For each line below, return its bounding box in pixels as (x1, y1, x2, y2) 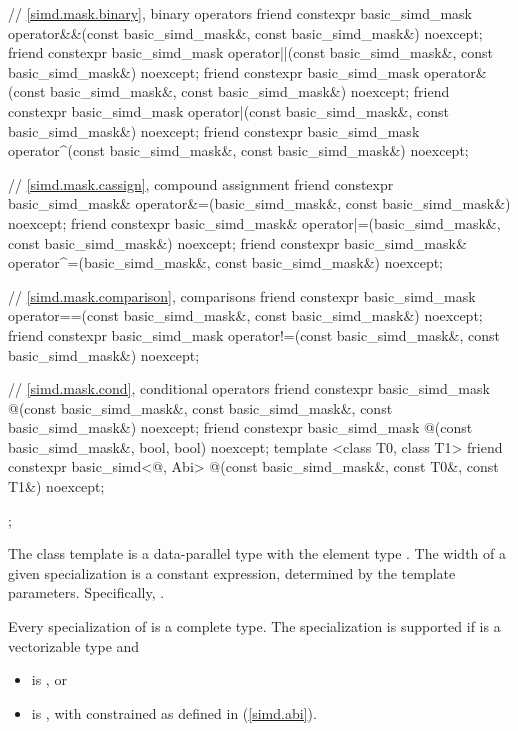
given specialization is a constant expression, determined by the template (8, 562, 456, 583)
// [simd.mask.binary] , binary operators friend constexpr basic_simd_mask (8, 3, 473, 23)
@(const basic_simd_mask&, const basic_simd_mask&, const (8, 397, 393, 418)
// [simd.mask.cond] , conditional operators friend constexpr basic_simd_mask (8, 378, 490, 399)
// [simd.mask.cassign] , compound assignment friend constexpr (8, 173, 394, 194)
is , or (31, 669, 67, 690)
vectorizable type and (8, 635, 140, 656)
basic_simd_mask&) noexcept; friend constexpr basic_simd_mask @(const (8, 417, 473, 438)
